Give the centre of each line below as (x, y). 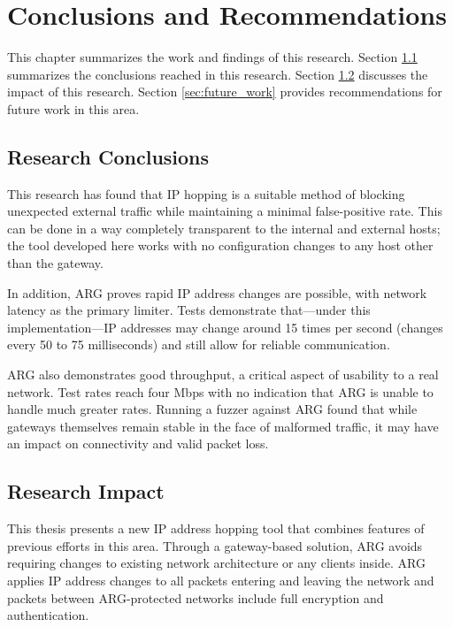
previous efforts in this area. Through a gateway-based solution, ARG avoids (215, 545)
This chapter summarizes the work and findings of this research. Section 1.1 (212, 57)
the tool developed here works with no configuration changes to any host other (220, 245)
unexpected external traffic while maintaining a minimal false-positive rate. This (225, 211)
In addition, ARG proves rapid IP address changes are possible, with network (217, 292)
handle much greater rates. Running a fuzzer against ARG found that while (212, 409)
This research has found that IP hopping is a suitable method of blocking (206, 193)
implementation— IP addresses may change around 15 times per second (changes (225, 327)
